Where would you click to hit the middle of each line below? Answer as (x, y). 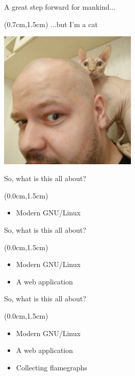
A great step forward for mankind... (60, 7)
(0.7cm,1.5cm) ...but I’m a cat (51, 24)
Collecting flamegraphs (52, 367)
